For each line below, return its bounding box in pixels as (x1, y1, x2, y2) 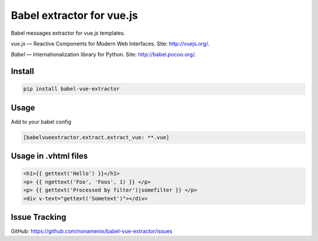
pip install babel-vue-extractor (23, 85, 120, 93)
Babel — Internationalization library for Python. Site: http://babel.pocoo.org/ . (11, 51, 197, 58)
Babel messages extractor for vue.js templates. (11, 29, 125, 37)
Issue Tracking (11, 212, 67, 222)
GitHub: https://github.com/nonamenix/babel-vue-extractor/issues (11, 227, 173, 235)
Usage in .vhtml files (11, 151, 88, 161)
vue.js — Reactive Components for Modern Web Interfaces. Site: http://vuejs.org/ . (11, 40, 210, 47)
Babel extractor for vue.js (11, 9, 138, 22)
